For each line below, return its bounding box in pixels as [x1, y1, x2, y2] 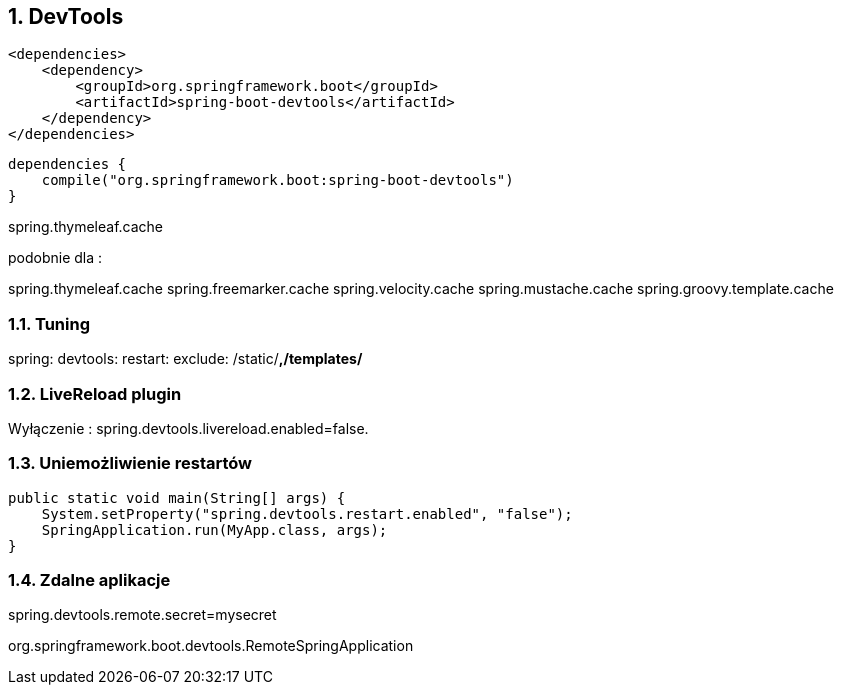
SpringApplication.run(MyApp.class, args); [41, 521, 388, 538]
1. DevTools [8, 4, 124, 29]
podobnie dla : [8, 249, 103, 267]
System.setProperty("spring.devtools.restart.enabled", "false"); [41, 505, 573, 522]
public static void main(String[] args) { [8, 489, 346, 506]
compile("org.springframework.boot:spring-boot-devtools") [41, 172, 514, 189]
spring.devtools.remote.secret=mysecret [8, 606, 277, 624]
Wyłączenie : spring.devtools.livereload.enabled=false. [8, 419, 369, 437]
